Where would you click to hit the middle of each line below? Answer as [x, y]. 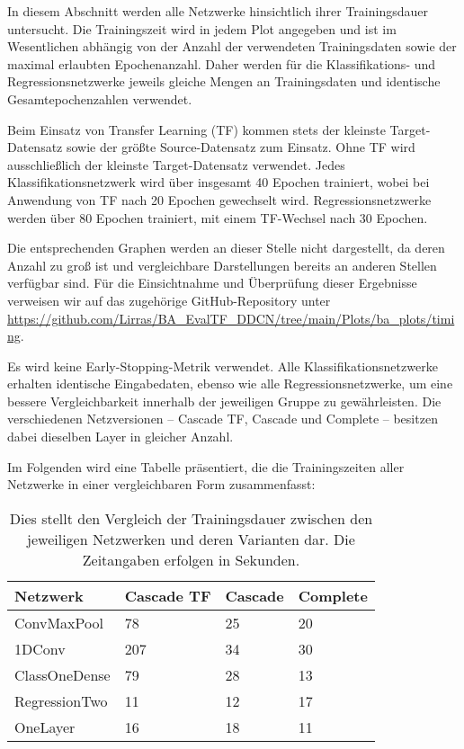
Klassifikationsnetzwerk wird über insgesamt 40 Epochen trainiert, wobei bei [219, 182]
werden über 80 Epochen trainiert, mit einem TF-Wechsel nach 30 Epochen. [218, 217]
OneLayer [45, 727]
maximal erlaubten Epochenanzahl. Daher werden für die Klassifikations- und [222, 63]
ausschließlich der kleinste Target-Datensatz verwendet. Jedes [176, 164]
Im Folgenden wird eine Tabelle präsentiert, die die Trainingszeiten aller [206, 466]
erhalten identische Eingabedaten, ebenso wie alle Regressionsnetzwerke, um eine [230, 383]
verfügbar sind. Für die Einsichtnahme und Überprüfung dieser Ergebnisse [212, 283]
